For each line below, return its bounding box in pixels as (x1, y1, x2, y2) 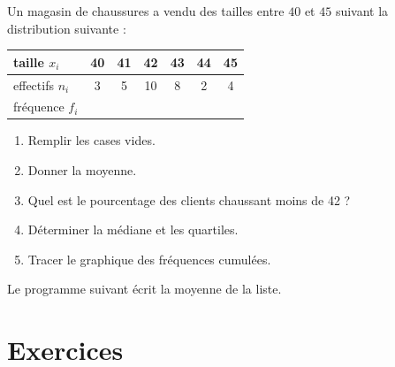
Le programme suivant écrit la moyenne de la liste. (7, 279, 282, 298)
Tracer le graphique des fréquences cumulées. (27, 249, 271, 268)
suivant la (335, 2, 389, 19)
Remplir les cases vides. (27, 131, 156, 149)
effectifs (13, 75, 54, 94)
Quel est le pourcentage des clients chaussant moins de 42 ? (27, 190, 351, 209)
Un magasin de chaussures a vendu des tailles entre (7, 2, 285, 19)
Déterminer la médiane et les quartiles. (27, 220, 239, 239)
